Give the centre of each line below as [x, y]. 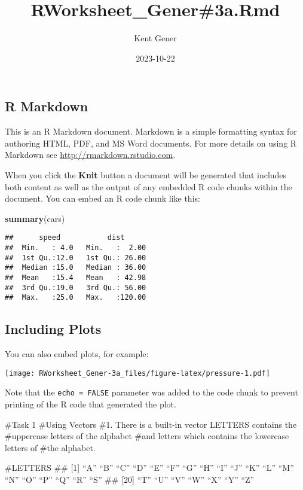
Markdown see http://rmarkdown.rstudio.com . [90, 155]
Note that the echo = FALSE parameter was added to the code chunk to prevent [151, 392]
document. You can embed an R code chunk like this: [102, 198]
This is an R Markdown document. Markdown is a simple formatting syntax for [151, 131]
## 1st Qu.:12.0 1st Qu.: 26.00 [76, 258]
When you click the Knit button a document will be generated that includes [146, 174]
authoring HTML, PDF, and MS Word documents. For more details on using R [151, 143]
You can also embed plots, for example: [77, 354]
